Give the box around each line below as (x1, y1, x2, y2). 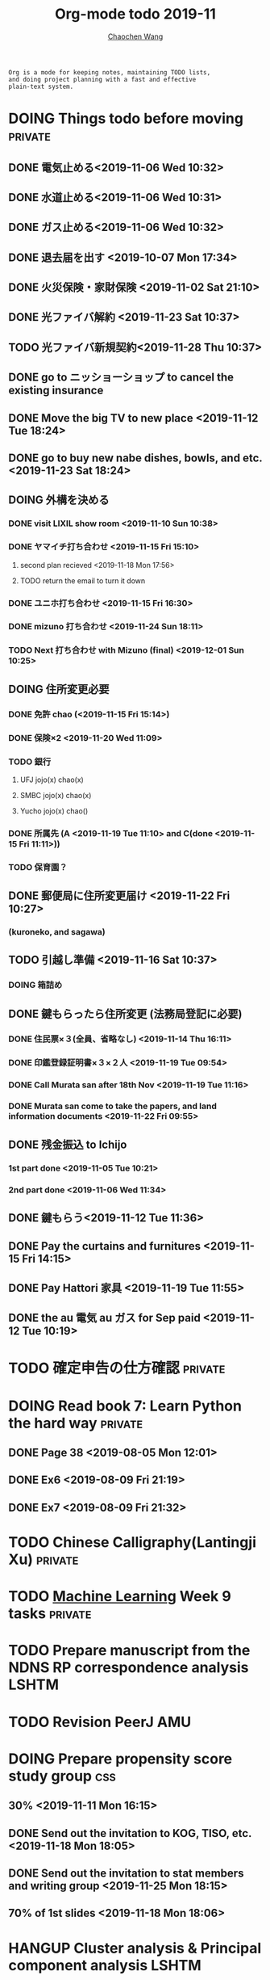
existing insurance (8, 384, 104, 397)
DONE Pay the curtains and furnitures (8, 1239, 201, 1253)
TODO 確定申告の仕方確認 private (8, 1359, 226, 1377)
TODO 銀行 (8, 756, 52, 767)
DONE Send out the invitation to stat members (8, 1866, 244, 1880)
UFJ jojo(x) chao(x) (19, 775, 85, 784)
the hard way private (8, 1414, 143, 1432)
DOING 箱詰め (8, 979, 63, 990)
